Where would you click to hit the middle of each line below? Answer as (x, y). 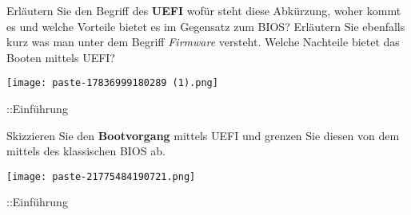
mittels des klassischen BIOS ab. (86, 151)
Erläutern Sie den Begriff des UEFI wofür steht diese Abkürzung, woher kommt (204, 10)
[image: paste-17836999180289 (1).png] (112, 83)
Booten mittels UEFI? (61, 57)
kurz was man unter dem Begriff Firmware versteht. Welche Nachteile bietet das (203, 42)
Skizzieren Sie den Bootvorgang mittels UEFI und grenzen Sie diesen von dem (203, 135)
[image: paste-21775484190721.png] (101, 176)
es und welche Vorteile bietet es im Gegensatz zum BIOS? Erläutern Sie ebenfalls (206, 26)
